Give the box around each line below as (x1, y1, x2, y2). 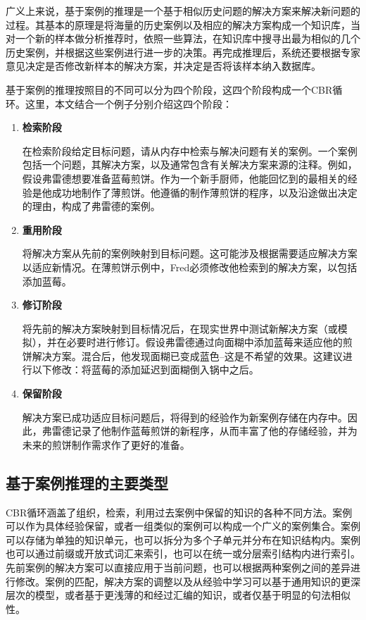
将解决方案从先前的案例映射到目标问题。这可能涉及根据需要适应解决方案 (22, 246, 358, 261)
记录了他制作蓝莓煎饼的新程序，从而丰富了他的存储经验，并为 (71, 423, 358, 438)
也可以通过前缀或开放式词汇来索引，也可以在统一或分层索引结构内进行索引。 (6, 546, 360, 561)
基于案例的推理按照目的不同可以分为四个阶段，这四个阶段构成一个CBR (6, 82, 333, 97)
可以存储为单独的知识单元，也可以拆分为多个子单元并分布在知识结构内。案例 (6, 532, 360, 547)
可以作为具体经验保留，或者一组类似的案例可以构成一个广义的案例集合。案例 (6, 519, 360, 533)
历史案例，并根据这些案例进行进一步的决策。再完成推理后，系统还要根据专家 (6, 44, 360, 59)
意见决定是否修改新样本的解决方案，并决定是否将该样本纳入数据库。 (6, 58, 321, 73)
